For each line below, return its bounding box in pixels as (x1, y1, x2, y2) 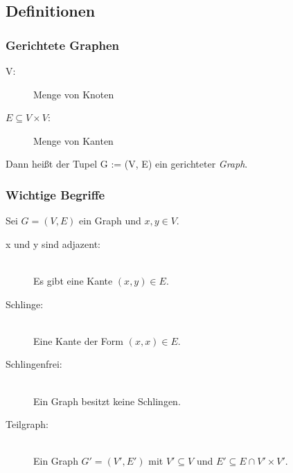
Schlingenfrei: (6, 357, 62, 371)
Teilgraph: (6, 417, 48, 431)
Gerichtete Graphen (6, 36, 119, 53)
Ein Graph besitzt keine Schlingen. (33, 393, 181, 408)
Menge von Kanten (33, 133, 114, 148)
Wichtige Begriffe (6, 186, 105, 203)
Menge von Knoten (33, 87, 114, 101)
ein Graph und (79, 213, 141, 228)
